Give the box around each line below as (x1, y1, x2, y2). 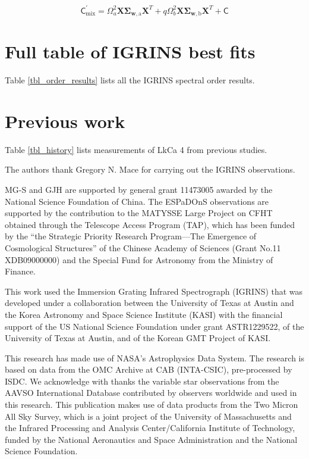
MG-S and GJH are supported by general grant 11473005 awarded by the (5, 183, 273, 195)
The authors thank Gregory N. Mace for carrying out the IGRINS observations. (5, 163, 295, 176)
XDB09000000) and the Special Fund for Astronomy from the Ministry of (5, 253, 273, 266)
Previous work (5, 108, 125, 133)
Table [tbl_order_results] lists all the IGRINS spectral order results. (5, 74, 255, 86)
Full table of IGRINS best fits (5, 39, 256, 64)
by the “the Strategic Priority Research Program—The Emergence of (5, 230, 257, 242)
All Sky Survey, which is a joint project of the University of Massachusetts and (5, 410, 292, 422)
